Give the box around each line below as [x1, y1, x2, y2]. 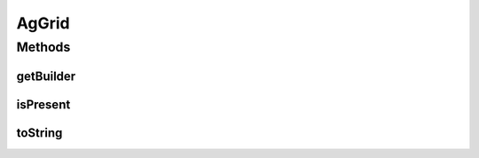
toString [16, 125, 63, 140]
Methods [16, 39, 71, 55]
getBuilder [16, 68, 76, 83]
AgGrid [16, 13, 70, 33]
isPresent [16, 97, 71, 112]
